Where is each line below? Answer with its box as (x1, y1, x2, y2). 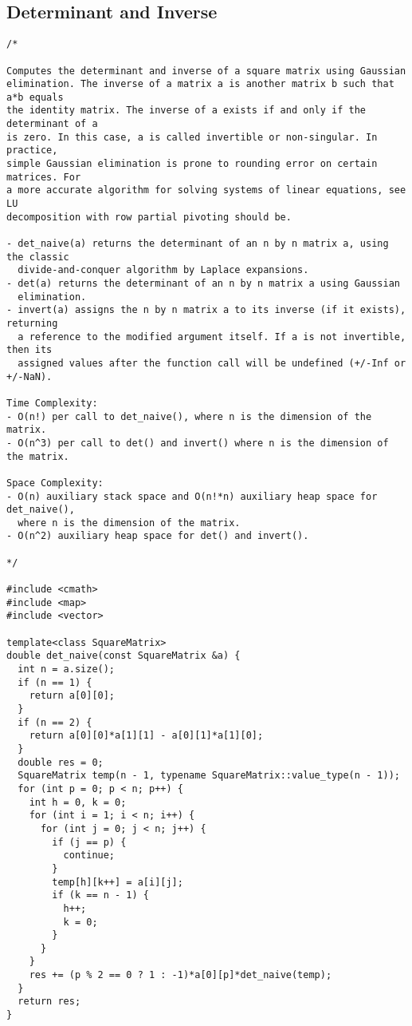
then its (6, 344, 53, 356)
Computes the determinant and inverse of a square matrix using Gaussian (6, 65, 406, 77)
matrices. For (6, 171, 81, 183)
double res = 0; (18, 756, 104, 768)
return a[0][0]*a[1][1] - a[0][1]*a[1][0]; (29, 730, 264, 742)
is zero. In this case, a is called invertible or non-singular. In (6, 131, 378, 143)
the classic (6, 251, 69, 263)
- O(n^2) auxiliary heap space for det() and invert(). (6, 530, 309, 542)
